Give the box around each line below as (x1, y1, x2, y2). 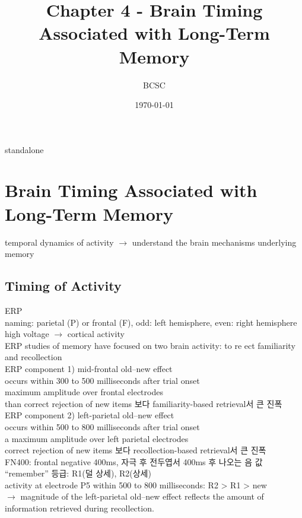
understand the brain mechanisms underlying (132, 236, 297, 248)
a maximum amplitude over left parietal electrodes (5, 432, 189, 444)
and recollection (5, 351, 62, 363)
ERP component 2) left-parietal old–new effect (5, 409, 174, 421)
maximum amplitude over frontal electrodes (5, 386, 163, 398)
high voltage (5, 328, 49, 340)
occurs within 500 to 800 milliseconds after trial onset (5, 420, 200, 433)
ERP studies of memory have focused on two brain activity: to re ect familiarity (5, 339, 295, 351)
